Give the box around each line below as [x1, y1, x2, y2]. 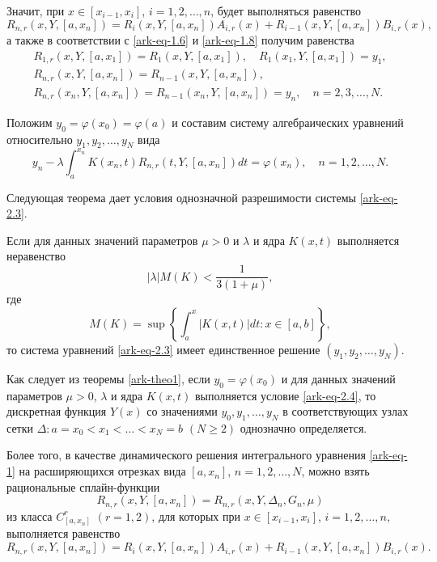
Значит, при [6, 2, 65, 19]
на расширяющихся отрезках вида [19, 463, 186, 480]
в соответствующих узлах [282, 403, 409, 420]
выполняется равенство [6, 525, 121, 542]
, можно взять [301, 463, 370, 480]
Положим [6, 113, 53, 130]
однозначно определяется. [240, 419, 367, 436]
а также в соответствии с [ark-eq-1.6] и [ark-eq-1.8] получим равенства [6, 32, 354, 49]
